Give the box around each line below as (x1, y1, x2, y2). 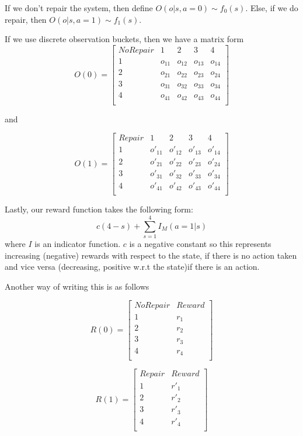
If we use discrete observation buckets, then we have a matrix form (5, 33, 244, 45)
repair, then (5, 13, 47, 25)
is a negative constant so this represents (129, 238, 271, 250)
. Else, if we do (245, 2, 298, 13)
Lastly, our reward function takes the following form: (5, 203, 193, 215)
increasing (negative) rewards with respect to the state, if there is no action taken (5, 249, 297, 261)
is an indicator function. (34, 238, 121, 250)
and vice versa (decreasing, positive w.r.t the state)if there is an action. (5, 260, 260, 273)
